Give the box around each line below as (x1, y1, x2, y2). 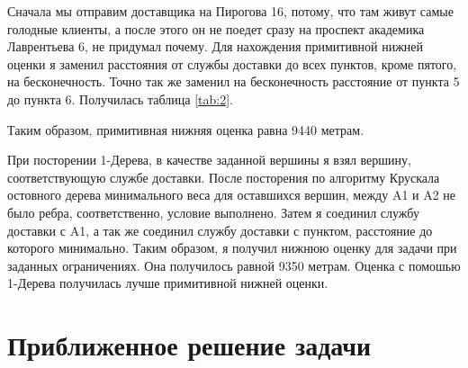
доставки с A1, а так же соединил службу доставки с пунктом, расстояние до (7, 220, 433, 239)
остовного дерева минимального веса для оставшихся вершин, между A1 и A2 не (7, 185, 456, 204)
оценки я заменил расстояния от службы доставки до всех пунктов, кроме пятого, (7, 54, 457, 73)
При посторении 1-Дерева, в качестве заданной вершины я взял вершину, (7, 150, 411, 169)
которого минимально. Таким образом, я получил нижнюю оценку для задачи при (7, 238, 457, 257)
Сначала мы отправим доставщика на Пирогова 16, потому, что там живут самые (7, 2, 454, 20)
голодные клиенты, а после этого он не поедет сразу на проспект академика (7, 19, 425, 38)
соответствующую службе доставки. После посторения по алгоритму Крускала (7, 167, 440, 186)
